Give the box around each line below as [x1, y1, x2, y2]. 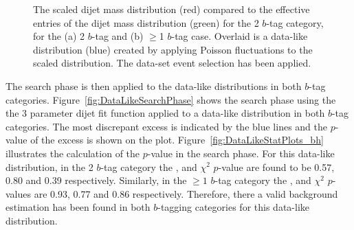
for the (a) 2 [33, 29, 85, 43]
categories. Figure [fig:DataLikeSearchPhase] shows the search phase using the [5, 92, 336, 106]
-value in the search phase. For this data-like [147, 146, 335, 160]
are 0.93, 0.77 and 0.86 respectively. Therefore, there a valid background [34, 186, 338, 200]
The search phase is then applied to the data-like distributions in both [5, 78, 302, 93]
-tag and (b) [91, 29, 144, 43]
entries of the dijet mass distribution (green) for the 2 [33, 15, 259, 30]
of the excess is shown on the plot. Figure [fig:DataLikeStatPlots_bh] [30, 133, 324, 147]
